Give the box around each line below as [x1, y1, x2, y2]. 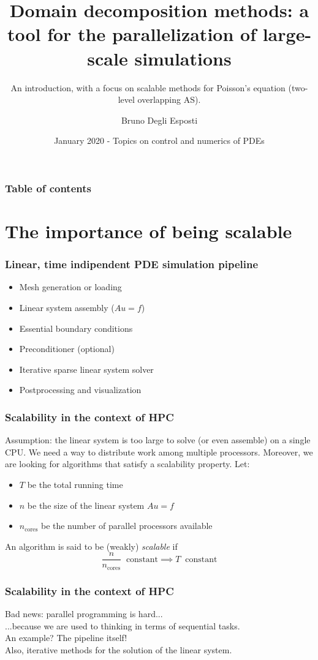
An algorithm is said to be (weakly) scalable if [5, 539, 178, 552]
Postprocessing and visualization [19, 383, 142, 396]
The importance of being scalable [5, 218, 292, 243]
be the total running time [27, 478, 123, 490]
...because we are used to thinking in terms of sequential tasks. [5, 619, 240, 632]
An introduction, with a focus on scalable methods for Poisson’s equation [10, 81, 286, 94]
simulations [134, 45, 232, 70]
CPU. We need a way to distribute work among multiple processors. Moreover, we [5, 445, 313, 458]
